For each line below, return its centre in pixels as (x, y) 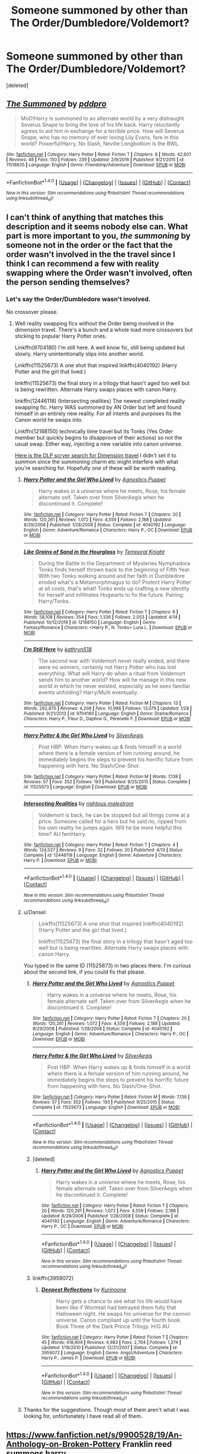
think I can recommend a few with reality (83, 264)
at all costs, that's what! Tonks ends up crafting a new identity (114, 588)
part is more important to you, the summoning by (98, 236)
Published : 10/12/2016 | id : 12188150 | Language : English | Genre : (90, 623)
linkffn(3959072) (53, 1278)
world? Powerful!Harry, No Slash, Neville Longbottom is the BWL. (100, 144)
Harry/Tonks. (54, 601)
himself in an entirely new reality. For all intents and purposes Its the (98, 413)
